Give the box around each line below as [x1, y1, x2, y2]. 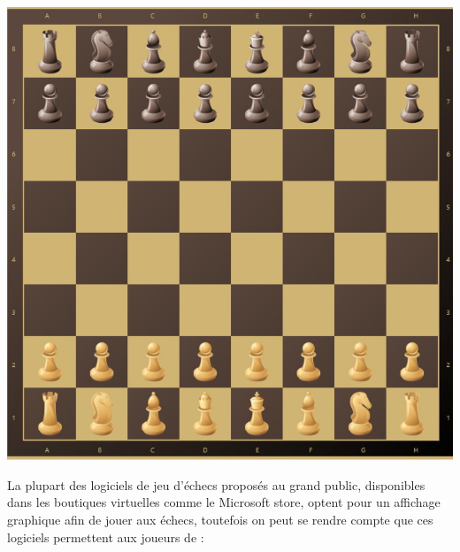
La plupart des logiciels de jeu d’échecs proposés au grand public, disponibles [7, 475, 425, 494]
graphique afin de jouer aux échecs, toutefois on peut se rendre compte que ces [7, 510, 433, 528]
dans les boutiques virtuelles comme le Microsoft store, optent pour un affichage [7, 493, 441, 511]
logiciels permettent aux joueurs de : [7, 527, 204, 546]
